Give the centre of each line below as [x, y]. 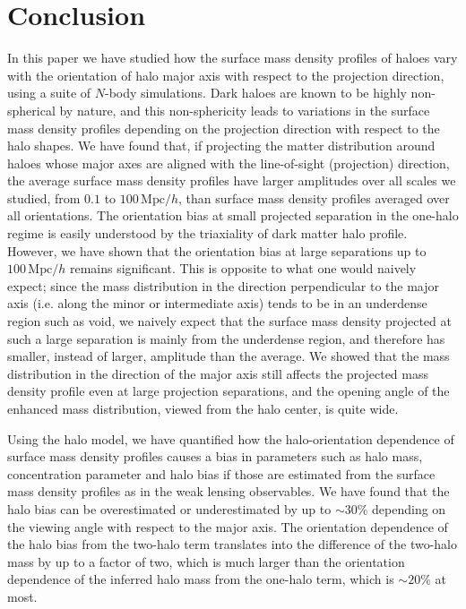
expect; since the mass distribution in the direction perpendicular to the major [223, 285]
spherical [31, 110]
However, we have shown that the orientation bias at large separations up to [217, 250]
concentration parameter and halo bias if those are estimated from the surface [221, 473]
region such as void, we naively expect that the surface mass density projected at [229, 321]
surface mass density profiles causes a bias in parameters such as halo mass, [215, 456]
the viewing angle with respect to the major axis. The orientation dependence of [228, 526]
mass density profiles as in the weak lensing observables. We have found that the [229, 491]
